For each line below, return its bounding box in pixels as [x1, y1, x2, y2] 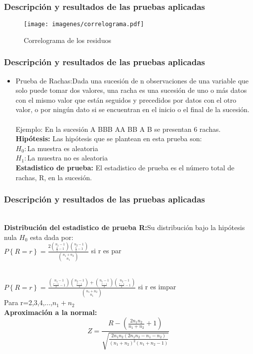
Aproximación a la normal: [4, 307, 97, 317]
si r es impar [138, 281, 176, 292]
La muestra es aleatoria [27, 143, 98, 153]
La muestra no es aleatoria [27, 153, 108, 163]
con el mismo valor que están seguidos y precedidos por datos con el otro [15, 94, 237, 105]
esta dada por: [30, 232, 74, 242]
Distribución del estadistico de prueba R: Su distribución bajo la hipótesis [4, 222, 245, 233]
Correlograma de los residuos [24, 35, 111, 45]
